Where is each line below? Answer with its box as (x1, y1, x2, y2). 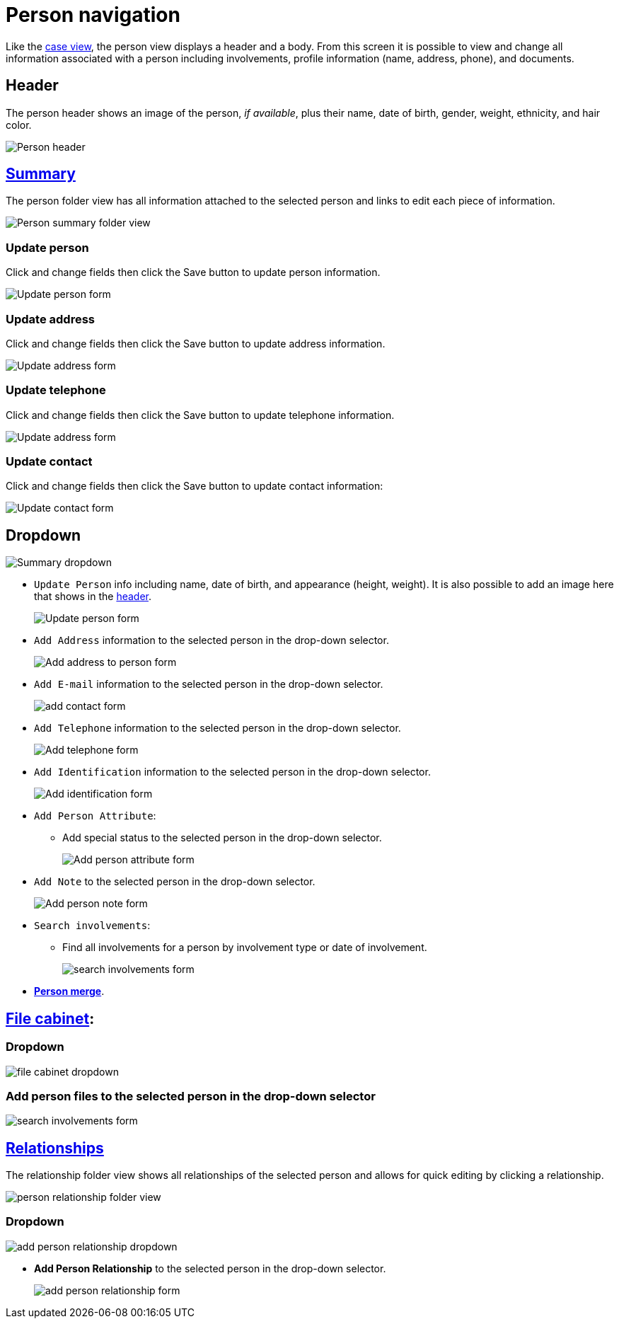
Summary (6, 165, 76, 183)
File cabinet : (6, 1009, 95, 1027)
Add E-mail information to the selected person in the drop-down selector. (34, 678, 383, 691)
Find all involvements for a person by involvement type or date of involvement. (62, 941, 427, 954)
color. (6, 118, 32, 131)
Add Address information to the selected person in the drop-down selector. (34, 634, 389, 647)
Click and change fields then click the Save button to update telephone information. (6, 408, 395, 421)
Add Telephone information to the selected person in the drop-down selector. (34, 722, 401, 735)
